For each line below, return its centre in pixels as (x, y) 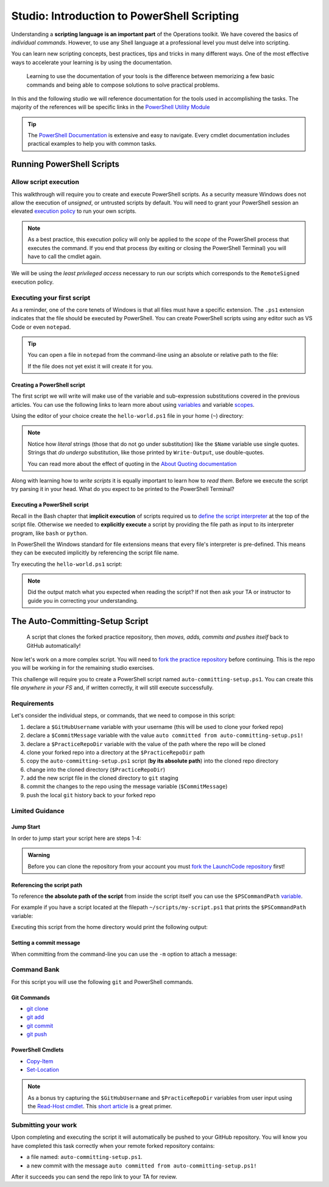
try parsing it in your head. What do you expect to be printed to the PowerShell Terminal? (123, 489)
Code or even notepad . (41, 327)
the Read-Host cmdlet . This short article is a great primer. (100, 1106)
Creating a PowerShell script (48, 385)
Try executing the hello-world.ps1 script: (67, 564)
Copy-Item (40, 1061)
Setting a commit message (46, 943)
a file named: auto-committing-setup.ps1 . (84, 1157)
